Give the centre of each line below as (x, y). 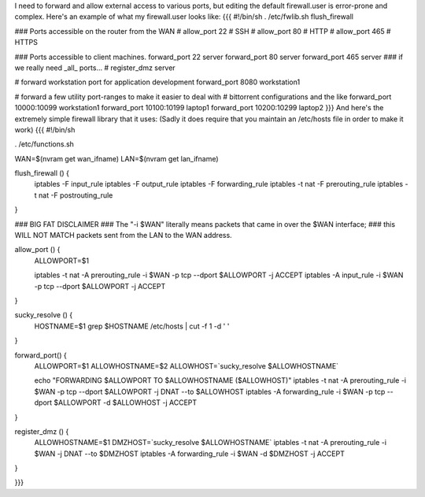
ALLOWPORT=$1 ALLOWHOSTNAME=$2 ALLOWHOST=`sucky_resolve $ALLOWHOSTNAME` (186, 365)
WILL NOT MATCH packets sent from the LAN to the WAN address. (123, 236)
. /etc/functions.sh (44, 144)
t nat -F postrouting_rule (74, 195)
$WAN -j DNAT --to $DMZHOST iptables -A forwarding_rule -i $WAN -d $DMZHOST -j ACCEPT (190, 454)
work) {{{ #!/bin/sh (45, 129)
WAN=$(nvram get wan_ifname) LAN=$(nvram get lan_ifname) (117, 158)
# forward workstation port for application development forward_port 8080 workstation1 (157, 82)
